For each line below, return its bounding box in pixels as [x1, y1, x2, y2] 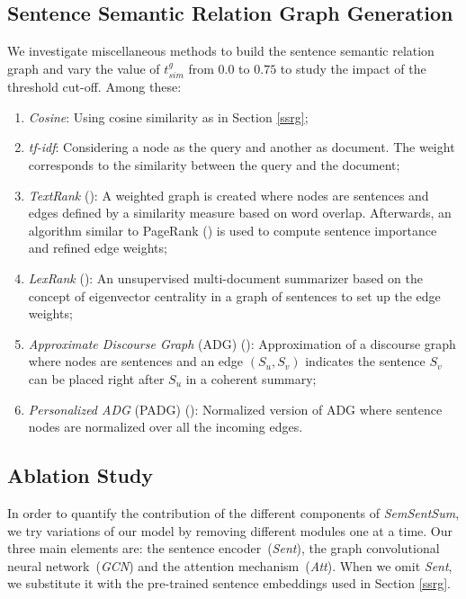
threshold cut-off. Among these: [7, 77, 182, 96]
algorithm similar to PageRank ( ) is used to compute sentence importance [28, 220, 437, 239]
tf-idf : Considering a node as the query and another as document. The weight [28, 138, 455, 156]
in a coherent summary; [185, 369, 317, 388]
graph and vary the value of [7, 58, 160, 77]
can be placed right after [28, 369, 165, 388]
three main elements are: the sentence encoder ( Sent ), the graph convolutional [7, 539, 440, 558]
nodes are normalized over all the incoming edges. [28, 417, 303, 436]
